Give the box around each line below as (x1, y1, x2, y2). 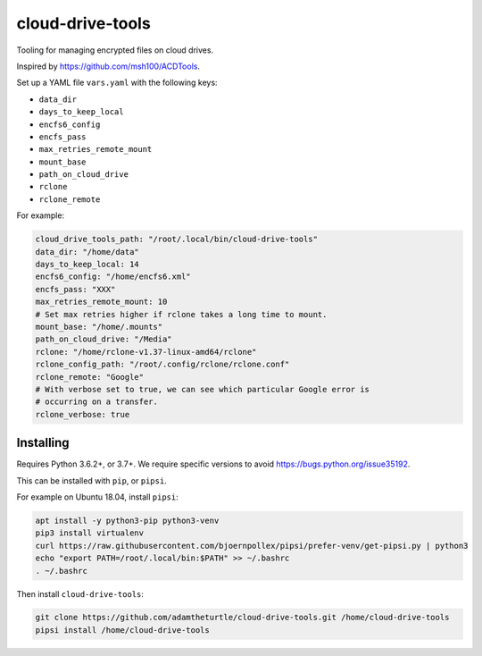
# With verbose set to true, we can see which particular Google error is (35, 384, 370, 394)
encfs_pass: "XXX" (35, 284, 116, 294)
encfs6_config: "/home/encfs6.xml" (35, 272, 191, 282)
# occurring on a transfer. (35, 397, 158, 407)
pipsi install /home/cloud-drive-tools (35, 625, 210, 635)
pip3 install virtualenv (35, 528, 145, 538)
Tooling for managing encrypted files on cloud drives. (16, 45, 214, 55)
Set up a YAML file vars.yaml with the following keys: (16, 77, 218, 88)
